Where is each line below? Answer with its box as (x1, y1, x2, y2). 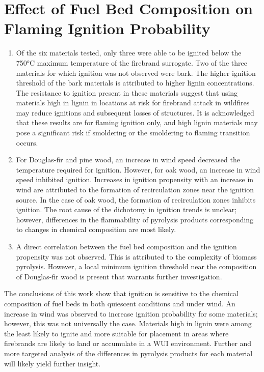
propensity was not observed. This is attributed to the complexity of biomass (16, 251, 257, 262)
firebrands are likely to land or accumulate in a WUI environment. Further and (4, 338, 252, 349)
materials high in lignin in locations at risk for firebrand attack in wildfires (16, 97, 250, 108)
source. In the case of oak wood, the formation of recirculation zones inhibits (16, 194, 256, 205)
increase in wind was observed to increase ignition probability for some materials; (4, 308, 258, 319)
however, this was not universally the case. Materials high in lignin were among (4, 318, 252, 329)
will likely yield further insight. (4, 358, 101, 368)
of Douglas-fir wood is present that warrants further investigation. (16, 271, 222, 281)
